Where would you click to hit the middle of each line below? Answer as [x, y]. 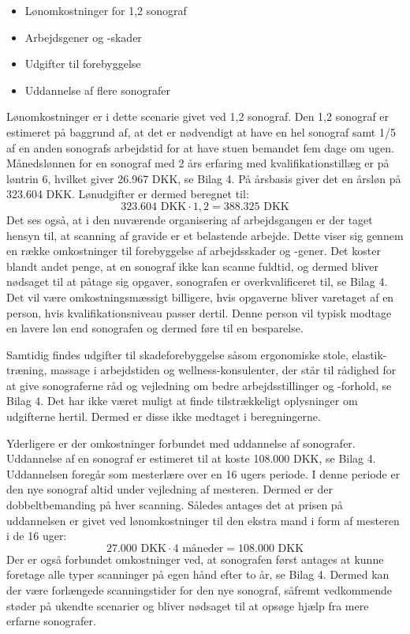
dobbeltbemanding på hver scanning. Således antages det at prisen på [175, 505]
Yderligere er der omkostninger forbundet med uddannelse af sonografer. [181, 443]
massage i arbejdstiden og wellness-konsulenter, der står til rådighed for [224, 370]
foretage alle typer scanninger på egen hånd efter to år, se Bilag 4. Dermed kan [198, 574]
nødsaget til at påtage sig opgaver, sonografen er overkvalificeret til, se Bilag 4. [197, 281]
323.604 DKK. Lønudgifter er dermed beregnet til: [128, 194]
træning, [27, 370]
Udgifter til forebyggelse [83, 64]
